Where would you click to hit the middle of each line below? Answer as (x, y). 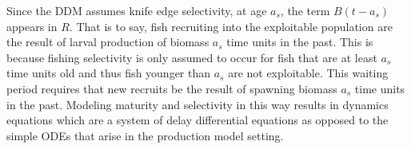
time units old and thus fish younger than (109, 73)
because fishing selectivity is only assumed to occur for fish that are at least (192, 57)
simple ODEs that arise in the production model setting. (145, 135)
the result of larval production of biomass (108, 42)
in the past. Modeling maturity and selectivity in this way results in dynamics (198, 104)
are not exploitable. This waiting (308, 73)
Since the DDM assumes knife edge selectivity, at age (137, 10)
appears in (32, 26)
